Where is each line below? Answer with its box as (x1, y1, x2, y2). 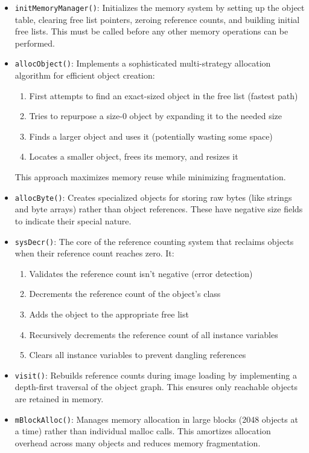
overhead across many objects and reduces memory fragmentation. (14, 436, 261, 449)
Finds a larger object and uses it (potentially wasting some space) (29, 129, 273, 142)
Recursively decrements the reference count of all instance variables (29, 328, 278, 341)
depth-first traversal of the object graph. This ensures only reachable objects (14, 380, 298, 393)
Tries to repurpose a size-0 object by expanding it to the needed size (29, 109, 282, 122)
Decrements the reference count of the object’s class (29, 287, 221, 300)
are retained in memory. (14, 392, 104, 405)
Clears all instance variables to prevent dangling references (29, 348, 246, 361)
